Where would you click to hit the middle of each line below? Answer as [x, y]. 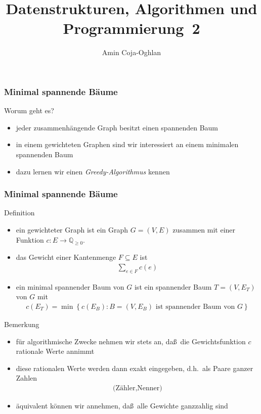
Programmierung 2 [132, 28]
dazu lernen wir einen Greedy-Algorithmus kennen [93, 171]
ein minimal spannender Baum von [70, 286]
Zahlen [27, 378]
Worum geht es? [29, 110]
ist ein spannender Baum [173, 286]
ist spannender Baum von [195, 307]
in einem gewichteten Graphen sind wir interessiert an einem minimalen [127, 144]
